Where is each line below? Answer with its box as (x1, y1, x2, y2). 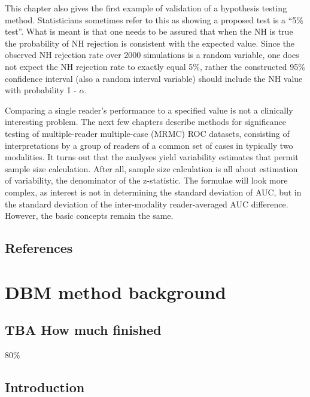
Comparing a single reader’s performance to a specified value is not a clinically (5, 103, 293, 116)
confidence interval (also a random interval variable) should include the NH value (5, 72, 303, 84)
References (5, 239, 73, 257)
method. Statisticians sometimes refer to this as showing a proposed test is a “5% (5, 13, 303, 26)
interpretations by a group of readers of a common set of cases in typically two (5, 139, 293, 151)
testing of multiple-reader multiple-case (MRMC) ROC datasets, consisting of (5, 127, 290, 139)
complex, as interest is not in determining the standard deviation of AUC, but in (5, 185, 302, 198)
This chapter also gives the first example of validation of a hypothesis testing (5, 2, 287, 14)
